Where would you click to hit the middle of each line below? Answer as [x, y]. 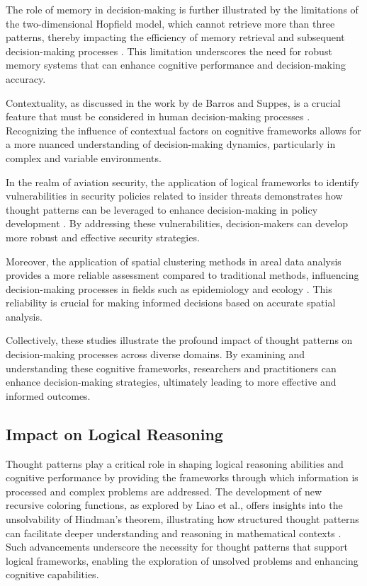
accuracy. [26, 78]
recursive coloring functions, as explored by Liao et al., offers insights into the [174, 505]
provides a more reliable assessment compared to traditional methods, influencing [182, 275]
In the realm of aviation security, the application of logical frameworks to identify [182, 182]
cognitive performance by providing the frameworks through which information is [182, 477]
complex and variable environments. [84, 157]
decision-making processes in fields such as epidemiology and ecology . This [169, 288]
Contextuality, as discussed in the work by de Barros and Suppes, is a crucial [173, 102]
